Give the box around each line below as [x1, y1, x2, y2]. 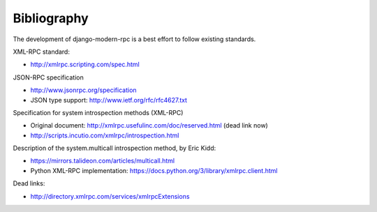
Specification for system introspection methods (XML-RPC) [13, 108, 184, 116]
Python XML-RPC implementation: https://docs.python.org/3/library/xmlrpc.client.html [30, 166, 278, 174]
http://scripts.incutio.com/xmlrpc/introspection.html [30, 131, 179, 139]
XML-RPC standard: [13, 47, 70, 56]
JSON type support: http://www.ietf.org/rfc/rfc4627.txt [30, 96, 188, 104]
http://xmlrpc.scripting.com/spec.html [30, 60, 140, 69]
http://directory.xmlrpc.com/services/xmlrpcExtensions [30, 192, 190, 200]
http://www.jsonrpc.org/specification [30, 86, 137, 94]
